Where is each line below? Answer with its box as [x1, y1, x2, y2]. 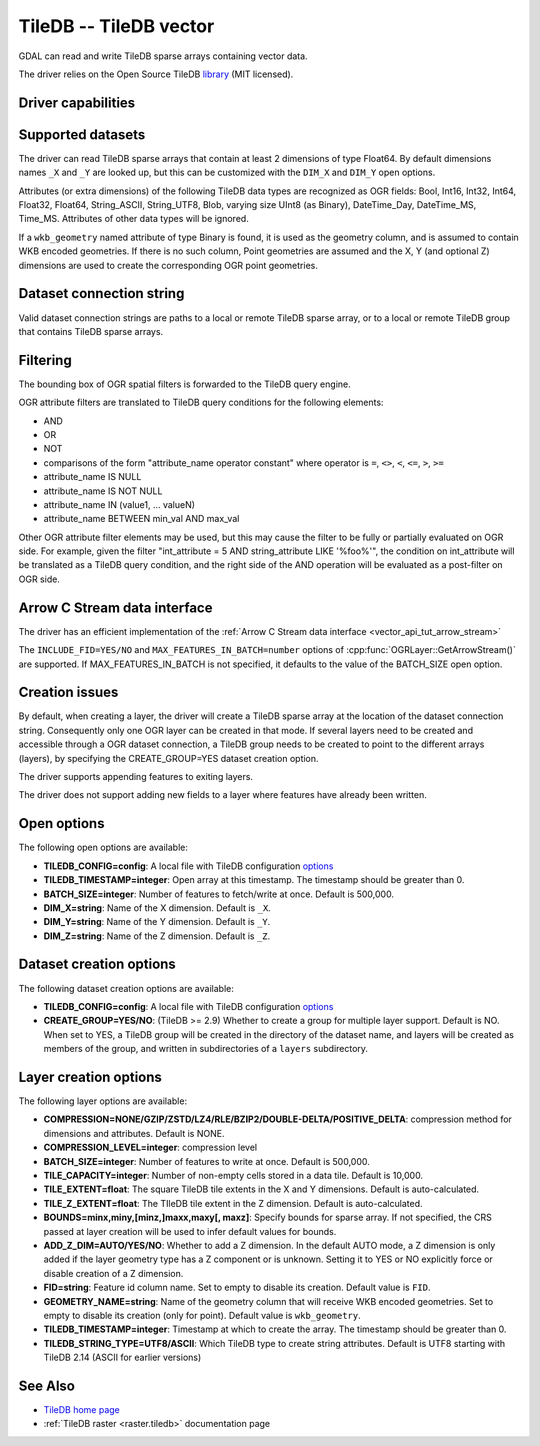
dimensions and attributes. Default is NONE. [43, 1127, 225, 1139]
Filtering [18, 351, 72, 369]
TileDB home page [43, 1403, 120, 1415]
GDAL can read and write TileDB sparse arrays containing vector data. [18, 50, 309, 62]
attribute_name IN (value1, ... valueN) [43, 498, 195, 510]
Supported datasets [18, 126, 146, 143]
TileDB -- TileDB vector [18, 15, 215, 37]
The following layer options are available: [18, 1095, 188, 1107]
